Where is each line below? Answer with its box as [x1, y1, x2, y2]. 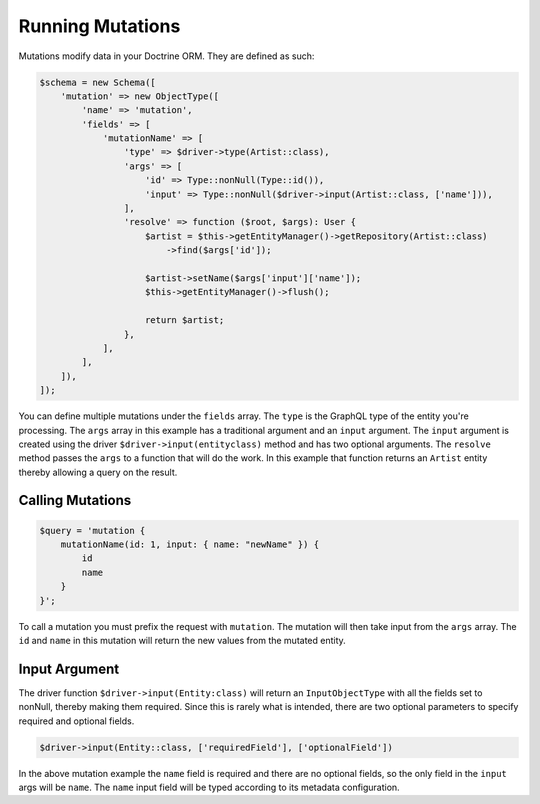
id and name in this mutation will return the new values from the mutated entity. [18, 635, 347, 646]
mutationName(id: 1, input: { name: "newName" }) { [60, 539, 320, 550]
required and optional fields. [18, 715, 135, 727]
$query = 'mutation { [39, 525, 146, 536]
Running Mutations [18, 15, 181, 37]
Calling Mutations [18, 492, 132, 509]
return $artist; [145, 315, 225, 326]
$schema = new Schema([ [39, 76, 157, 88]
